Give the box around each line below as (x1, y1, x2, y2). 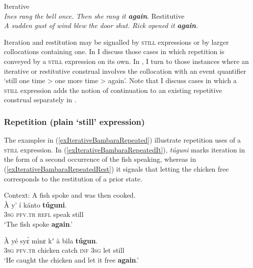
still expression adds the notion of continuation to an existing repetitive (4, 85, 222, 95)
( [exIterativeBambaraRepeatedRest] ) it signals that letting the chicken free (4, 163, 229, 174)
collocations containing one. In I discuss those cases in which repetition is (4, 46, 225, 57)
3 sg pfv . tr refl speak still (4, 209, 84, 219)
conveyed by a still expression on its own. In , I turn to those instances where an (4, 56, 249, 66)
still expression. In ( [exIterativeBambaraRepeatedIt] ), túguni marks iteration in (4, 144, 245, 154)
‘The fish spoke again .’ (4, 218, 73, 229)
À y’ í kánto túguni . (4, 199, 67, 209)
